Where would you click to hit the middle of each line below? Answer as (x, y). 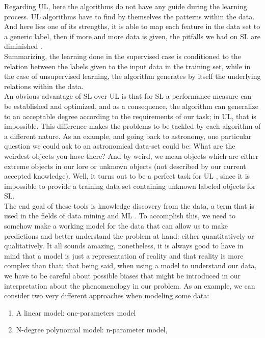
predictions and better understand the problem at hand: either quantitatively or (129, 235)
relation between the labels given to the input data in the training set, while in (127, 66)
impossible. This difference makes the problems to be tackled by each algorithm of (132, 126)
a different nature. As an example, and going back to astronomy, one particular (128, 136)
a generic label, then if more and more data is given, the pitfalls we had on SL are (132, 36)
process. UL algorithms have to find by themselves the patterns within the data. (129, 16)
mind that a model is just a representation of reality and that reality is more (124, 255)
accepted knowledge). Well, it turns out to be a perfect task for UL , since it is (127, 176)
